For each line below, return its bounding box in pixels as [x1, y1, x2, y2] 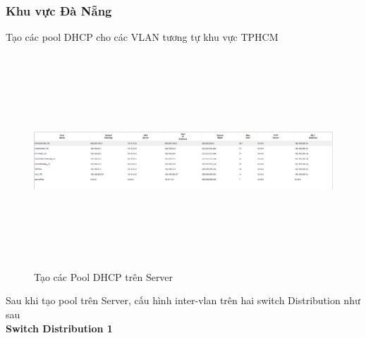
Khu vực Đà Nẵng [6, 1, 112, 19]
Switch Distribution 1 [6, 320, 113, 335]
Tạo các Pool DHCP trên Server [34, 269, 173, 284]
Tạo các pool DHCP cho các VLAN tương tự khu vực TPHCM [6, 30, 279, 44]
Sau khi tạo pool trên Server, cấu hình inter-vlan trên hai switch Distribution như [6, 293, 360, 308]
